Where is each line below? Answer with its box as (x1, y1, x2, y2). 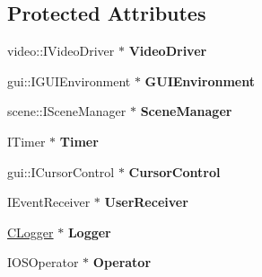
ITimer (7, 131, 46, 150)
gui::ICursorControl (7, 162, 115, 181)
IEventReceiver (7, 192, 91, 211)
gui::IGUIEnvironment (7, 71, 131, 90)
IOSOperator (7, 253, 79, 272)
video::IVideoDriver (7, 41, 115, 60)
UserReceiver (104, 192, 188, 211)
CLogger (7, 222, 54, 241)
